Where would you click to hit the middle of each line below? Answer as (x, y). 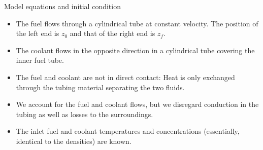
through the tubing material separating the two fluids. (100, 87)
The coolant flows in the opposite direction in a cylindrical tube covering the (135, 50)
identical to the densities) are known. (74, 141)
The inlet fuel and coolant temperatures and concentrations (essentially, (128, 131)
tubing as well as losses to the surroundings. (85, 114)
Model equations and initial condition (62, 6)
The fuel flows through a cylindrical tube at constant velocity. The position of (137, 23)
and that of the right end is (112, 33)
